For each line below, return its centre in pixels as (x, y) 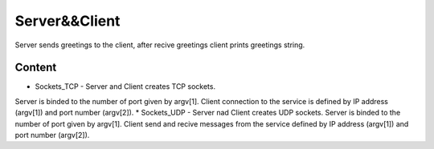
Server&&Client (68, 21)
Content (36, 68)
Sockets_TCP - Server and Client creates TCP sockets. (125, 87)
